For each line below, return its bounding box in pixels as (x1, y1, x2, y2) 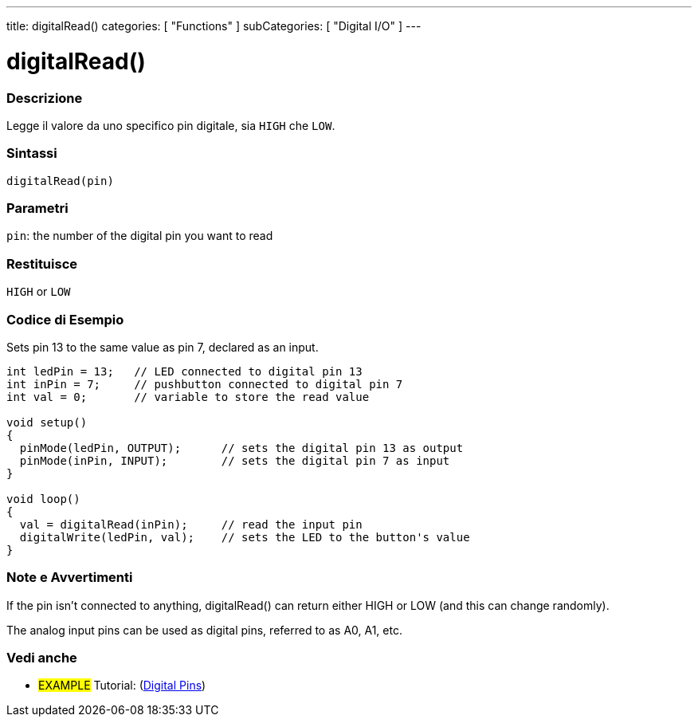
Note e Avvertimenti (6, 569, 133, 586)
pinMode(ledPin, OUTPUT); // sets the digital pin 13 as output (19, 441, 464, 454)
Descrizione (6, 89, 83, 106)
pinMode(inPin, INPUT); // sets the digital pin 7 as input (19, 454, 450, 467)
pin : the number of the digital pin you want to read (6, 229, 273, 243)
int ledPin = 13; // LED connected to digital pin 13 (6, 364, 363, 378)
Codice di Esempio (6, 311, 124, 328)
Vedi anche (6, 650, 77, 666)
